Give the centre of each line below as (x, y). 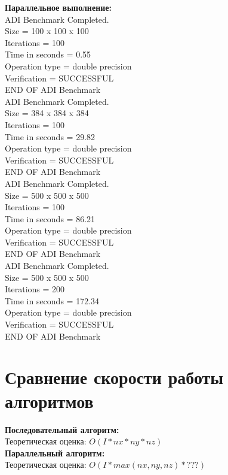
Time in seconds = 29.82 (50, 136)
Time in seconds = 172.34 (52, 300)
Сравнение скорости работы (114, 377)
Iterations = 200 (35, 289)
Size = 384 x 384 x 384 (47, 113)
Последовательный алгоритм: (62, 429)
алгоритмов (49, 400)
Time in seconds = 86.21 (50, 218)
